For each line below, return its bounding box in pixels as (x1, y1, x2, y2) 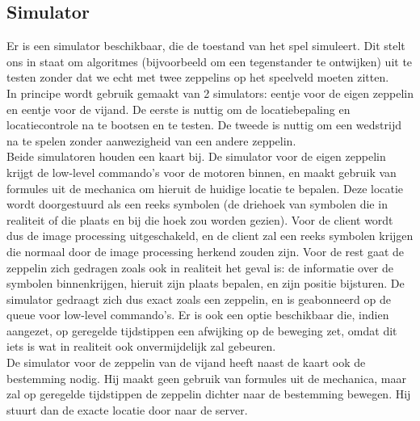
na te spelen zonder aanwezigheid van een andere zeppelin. (6, 132, 296, 149)
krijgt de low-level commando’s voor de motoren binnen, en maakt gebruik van (6, 163, 397, 180)
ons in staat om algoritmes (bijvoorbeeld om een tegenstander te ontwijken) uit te (6, 53, 413, 69)
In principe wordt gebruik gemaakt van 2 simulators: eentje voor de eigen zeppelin (6, 84, 414, 101)
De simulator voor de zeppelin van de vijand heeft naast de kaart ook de (6, 354, 366, 371)
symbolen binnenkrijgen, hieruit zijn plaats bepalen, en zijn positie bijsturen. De (6, 275, 405, 292)
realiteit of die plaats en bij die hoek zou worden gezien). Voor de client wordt (6, 211, 393, 228)
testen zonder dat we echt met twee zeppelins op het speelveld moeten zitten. (6, 69, 389, 86)
